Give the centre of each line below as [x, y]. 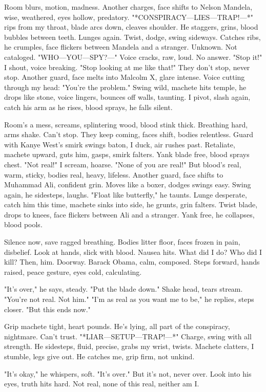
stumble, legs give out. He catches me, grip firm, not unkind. [99, 356]
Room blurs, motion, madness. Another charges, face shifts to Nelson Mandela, [128, 7]
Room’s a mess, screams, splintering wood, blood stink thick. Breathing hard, [126, 124]
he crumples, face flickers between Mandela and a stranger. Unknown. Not [121, 47]
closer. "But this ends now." [47, 309]
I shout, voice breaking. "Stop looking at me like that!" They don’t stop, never [127, 67]
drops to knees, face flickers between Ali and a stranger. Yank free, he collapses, [129, 214]
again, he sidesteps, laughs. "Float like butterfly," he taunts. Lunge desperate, [126, 194]
